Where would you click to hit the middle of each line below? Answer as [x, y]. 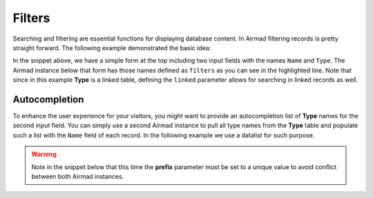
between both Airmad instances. [78, 176]
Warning [44, 154]
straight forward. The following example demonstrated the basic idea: [112, 47]
